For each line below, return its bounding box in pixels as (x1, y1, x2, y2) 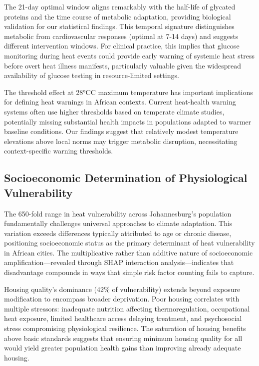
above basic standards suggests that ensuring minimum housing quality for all (4, 332, 243, 343)
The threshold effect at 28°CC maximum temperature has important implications (4, 86, 253, 97)
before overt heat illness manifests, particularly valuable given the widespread (4, 60, 242, 70)
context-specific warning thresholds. (4, 145, 113, 156)
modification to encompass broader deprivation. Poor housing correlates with (4, 293, 240, 304)
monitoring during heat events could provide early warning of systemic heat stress (4, 50, 255, 60)
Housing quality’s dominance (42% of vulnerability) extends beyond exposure (4, 283, 241, 294)
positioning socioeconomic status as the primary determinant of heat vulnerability (4, 237, 255, 248)
